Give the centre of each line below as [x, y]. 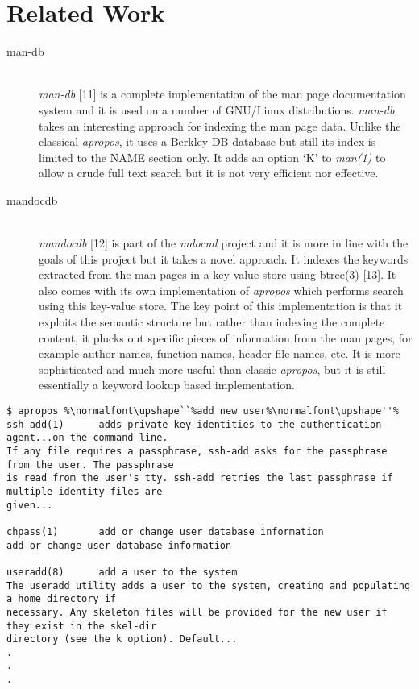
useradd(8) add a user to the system [122, 572]
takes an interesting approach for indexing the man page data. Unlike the [220, 125]
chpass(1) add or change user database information [165, 531]
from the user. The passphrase [90, 465]
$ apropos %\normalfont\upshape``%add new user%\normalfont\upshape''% [203, 411]
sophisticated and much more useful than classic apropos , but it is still [212, 369]
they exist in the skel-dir [82, 626]
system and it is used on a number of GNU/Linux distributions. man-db [217, 109]
